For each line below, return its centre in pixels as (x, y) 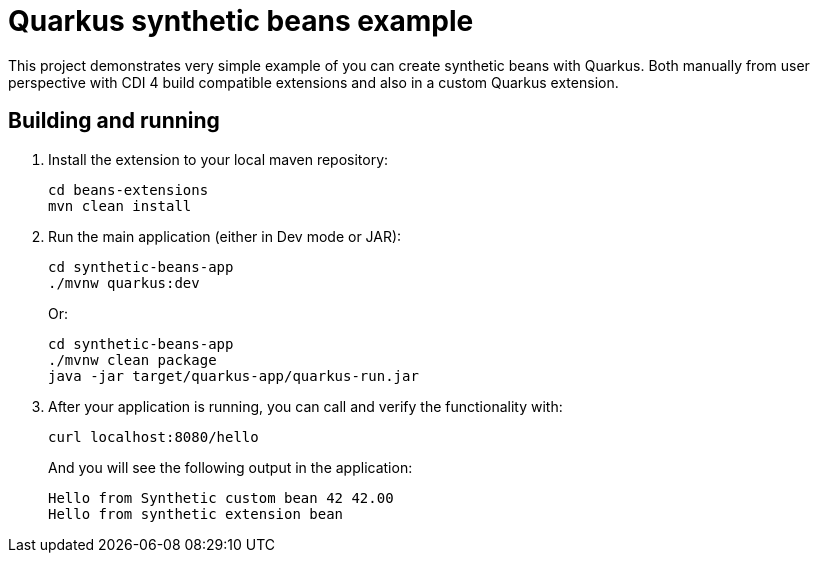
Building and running (114, 121)
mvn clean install (120, 205)
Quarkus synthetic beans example (241, 21)
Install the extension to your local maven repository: (218, 159)
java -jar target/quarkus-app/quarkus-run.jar (233, 375)
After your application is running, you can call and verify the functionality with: (305, 406)
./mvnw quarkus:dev (124, 282)
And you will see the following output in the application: (230, 467)
